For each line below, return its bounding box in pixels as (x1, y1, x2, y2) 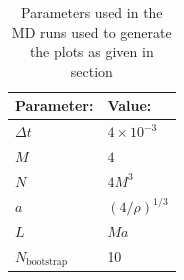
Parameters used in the (21, 2, 163, 22)
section (70, 60, 113, 81)
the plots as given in (29, 41, 154, 62)
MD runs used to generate (11, 21, 172, 42)
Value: (107, 95, 152, 116)
